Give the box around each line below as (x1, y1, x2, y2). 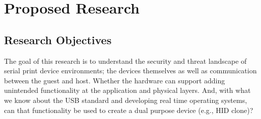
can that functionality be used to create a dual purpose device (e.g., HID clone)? (4, 104, 253, 115)
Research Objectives (4, 32, 112, 47)
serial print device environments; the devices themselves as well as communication (4, 65, 257, 76)
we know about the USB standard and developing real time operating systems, (4, 94, 247, 105)
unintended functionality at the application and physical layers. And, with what (4, 85, 251, 95)
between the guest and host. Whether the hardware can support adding (4, 75, 225, 85)
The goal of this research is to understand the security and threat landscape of (4, 55, 247, 66)
